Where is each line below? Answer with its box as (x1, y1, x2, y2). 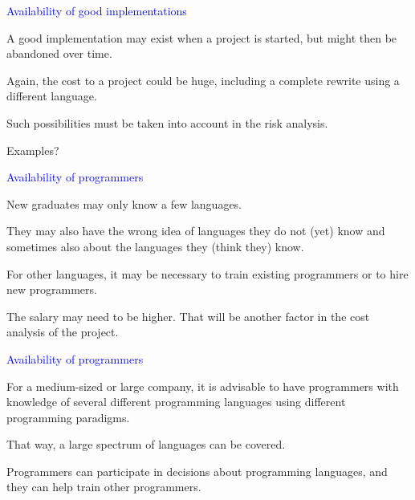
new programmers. (6, 281, 97, 298)
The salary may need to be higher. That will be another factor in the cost (6, 307, 370, 324)
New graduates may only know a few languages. (6, 195, 242, 212)
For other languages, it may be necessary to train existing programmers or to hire (6, 265, 409, 282)
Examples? (6, 141, 59, 158)
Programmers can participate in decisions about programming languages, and (6, 462, 388, 479)
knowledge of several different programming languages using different (6, 393, 346, 410)
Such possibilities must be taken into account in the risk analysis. (6, 114, 328, 131)
